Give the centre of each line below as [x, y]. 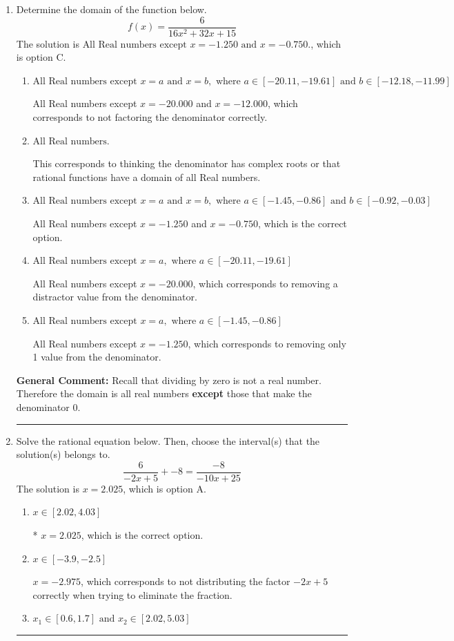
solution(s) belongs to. [63, 454]
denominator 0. [48, 406]
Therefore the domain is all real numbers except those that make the [164, 393]
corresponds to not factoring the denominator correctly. [150, 117]
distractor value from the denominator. [115, 297]
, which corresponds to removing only [267, 343]
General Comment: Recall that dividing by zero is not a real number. [169, 380]
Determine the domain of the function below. [111, 9]
